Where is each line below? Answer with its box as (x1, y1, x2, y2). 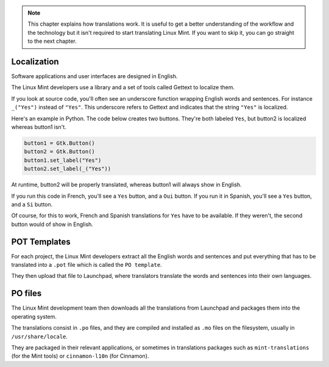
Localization (11, 56, 59, 67)
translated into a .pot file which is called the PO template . (11, 261, 162, 269)
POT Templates (11, 236, 71, 247)
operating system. (11, 313, 57, 320)
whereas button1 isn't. (11, 123, 66, 131)
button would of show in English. (11, 220, 94, 228)
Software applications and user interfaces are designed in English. (11, 73, 178, 80)
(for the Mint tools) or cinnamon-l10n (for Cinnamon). (11, 352, 149, 360)
